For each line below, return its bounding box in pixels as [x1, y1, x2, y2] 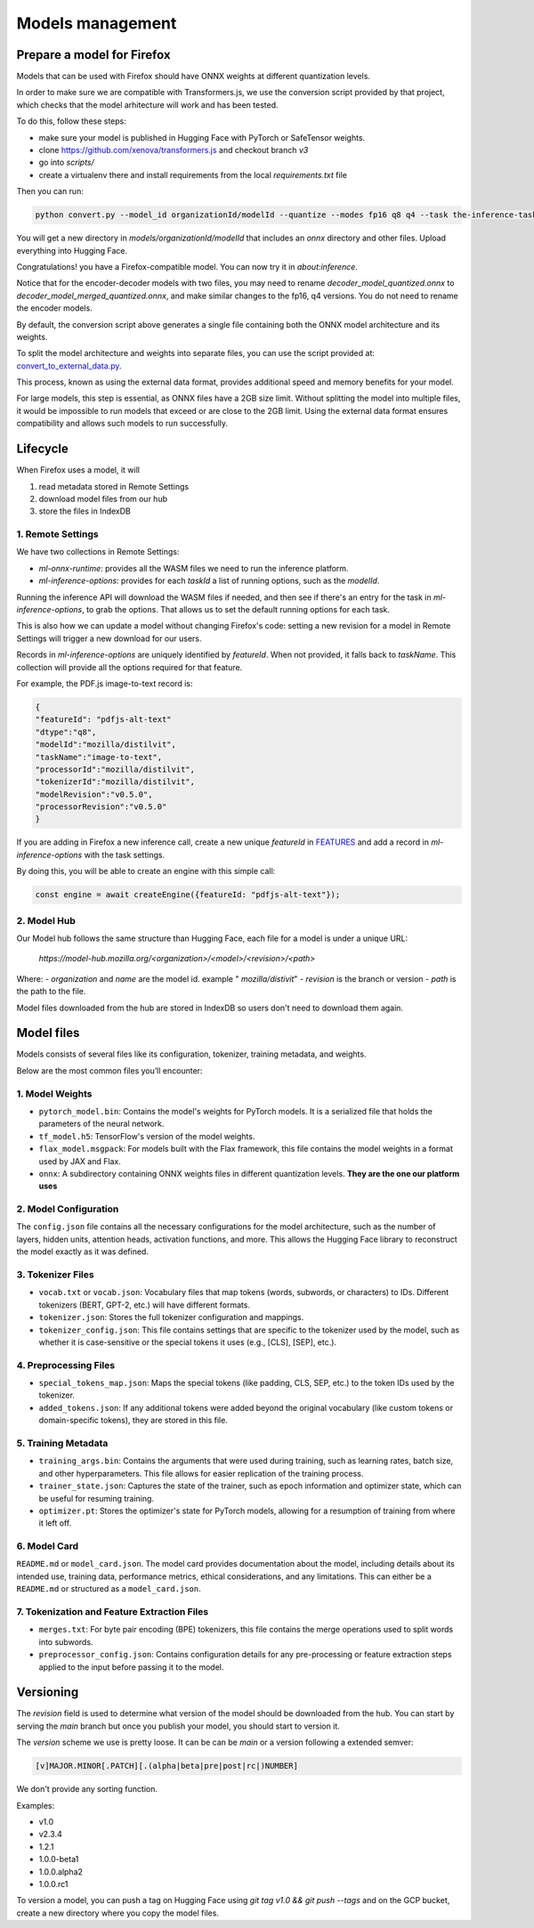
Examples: [16, 1800, 55, 1811]
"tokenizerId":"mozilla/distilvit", [35, 777, 196, 787]
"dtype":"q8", [35, 726, 97, 737]
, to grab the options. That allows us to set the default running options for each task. [81, 604, 391, 615]
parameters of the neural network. [38, 1118, 165, 1130]
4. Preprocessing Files [16, 1358, 116, 1371]
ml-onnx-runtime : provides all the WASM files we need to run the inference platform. [38, 563, 349, 573]
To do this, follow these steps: [16, 116, 126, 126]
